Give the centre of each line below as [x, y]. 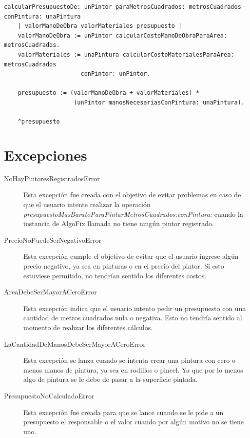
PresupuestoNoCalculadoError [49, 395]
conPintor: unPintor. [115, 74]
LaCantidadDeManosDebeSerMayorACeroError [75, 344]
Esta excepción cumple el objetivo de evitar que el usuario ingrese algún [131, 256]
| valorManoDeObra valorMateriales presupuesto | [100, 26]
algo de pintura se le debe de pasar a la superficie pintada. [111, 379]
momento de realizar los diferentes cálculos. [88, 327]
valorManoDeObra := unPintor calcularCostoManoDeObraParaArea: [123, 35]
